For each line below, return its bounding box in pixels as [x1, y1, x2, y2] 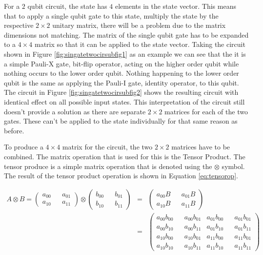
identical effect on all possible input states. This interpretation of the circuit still [4, 96, 245, 106]
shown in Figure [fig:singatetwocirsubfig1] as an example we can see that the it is [4, 48, 246, 59]
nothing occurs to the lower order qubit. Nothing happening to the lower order [4, 68, 239, 78]
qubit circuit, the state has [27, 1, 107, 11]
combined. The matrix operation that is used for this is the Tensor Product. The [4, 151, 245, 161]
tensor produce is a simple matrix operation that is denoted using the [4, 161, 212, 171]
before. [4, 125, 24, 135]
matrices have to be [171, 142, 230, 152]
